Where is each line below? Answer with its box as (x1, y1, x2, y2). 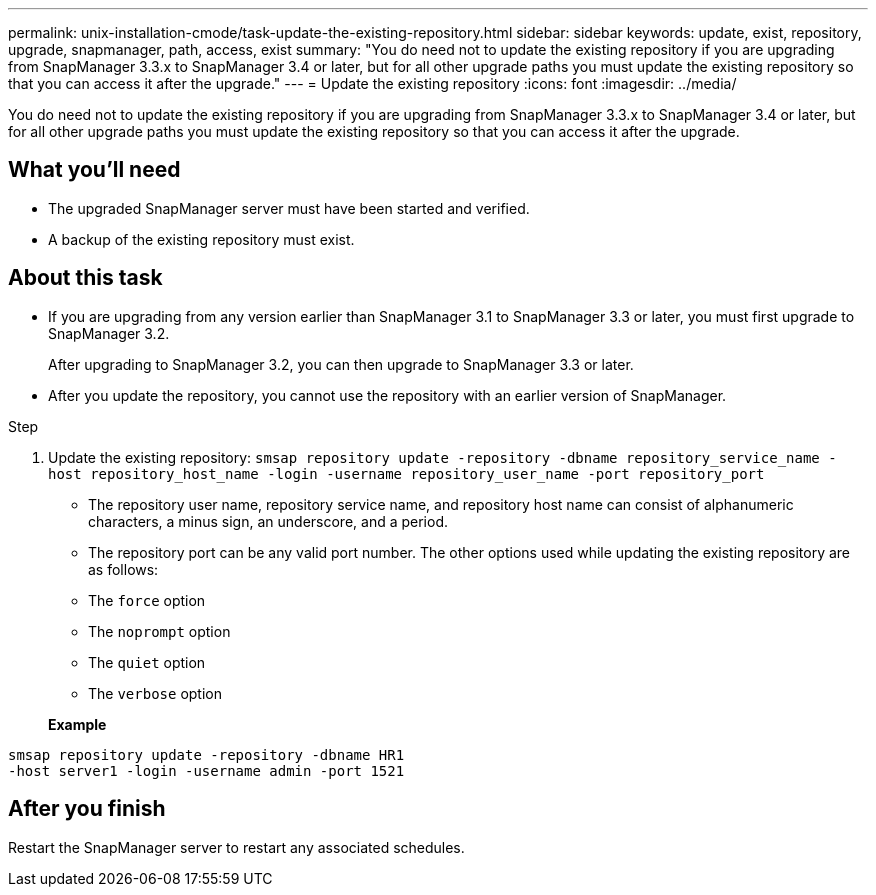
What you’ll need (8, 157, 181, 183)
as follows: (88, 560, 159, 578)
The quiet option (88, 653, 206, 671)
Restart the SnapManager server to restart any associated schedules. (8, 838, 465, 856)
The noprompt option (88, 622, 231, 640)
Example (48, 715, 107, 733)
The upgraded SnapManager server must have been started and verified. (48, 199, 530, 217)
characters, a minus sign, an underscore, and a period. (88, 512, 448, 530)
